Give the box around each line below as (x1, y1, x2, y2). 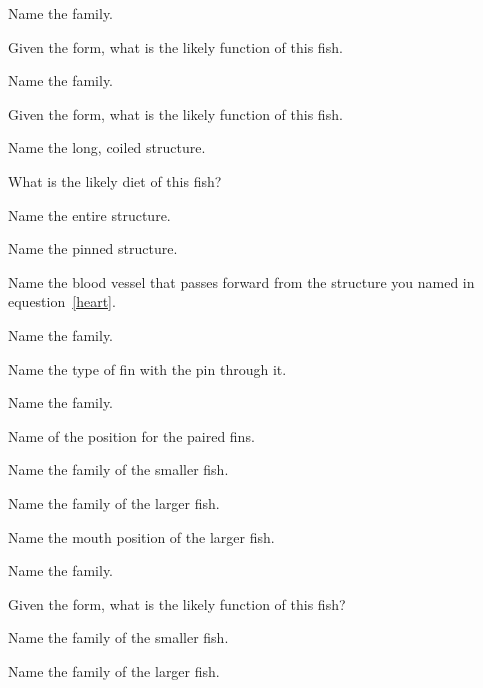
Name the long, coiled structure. (8, 137, 206, 158)
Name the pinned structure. (8, 238, 178, 259)
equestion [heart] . (8, 291, 116, 312)
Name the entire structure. (8, 204, 171, 225)
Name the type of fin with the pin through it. (8, 358, 287, 379)
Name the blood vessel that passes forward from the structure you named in (8, 271, 475, 292)
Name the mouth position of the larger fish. (8, 526, 275, 547)
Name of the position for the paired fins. (8, 425, 255, 446)
